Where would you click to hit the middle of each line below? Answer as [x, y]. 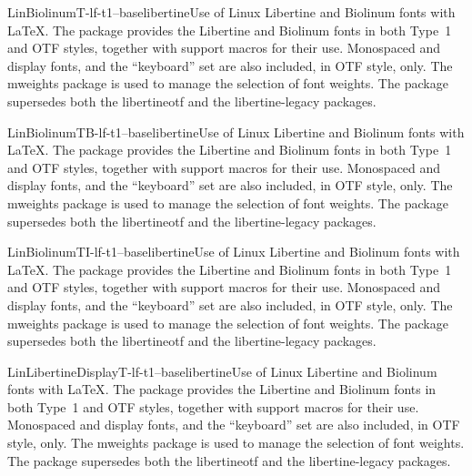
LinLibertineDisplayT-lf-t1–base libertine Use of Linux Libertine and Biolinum [222, 371]
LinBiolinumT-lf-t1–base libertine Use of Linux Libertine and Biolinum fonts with [231, 12]
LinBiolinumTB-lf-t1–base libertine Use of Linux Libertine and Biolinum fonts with [236, 132]
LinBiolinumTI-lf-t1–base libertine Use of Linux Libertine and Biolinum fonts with [234, 252]
